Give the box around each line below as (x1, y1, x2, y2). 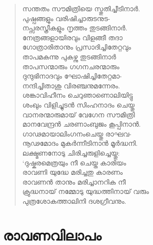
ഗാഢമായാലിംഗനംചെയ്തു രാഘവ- (22, 128, 131, 138)
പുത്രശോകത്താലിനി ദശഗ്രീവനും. (22, 195, 127, 206)
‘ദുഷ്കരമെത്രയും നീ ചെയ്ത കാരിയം (22, 157, 127, 167)
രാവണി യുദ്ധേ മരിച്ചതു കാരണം (22, 167, 123, 177)
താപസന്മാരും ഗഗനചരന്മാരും (22, 61, 120, 71)
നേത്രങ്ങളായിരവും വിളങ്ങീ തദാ (22, 32, 123, 42)
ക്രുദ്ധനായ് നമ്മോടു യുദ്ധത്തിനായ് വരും (22, 186, 149, 196)
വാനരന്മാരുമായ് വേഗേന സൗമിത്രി (22, 109, 135, 119)
